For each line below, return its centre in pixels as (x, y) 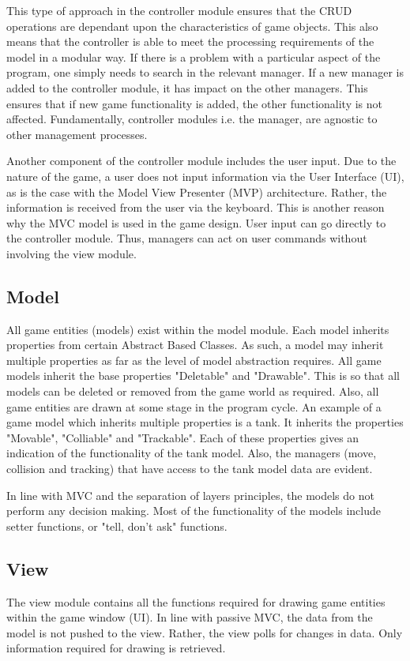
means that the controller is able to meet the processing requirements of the (190, 41)
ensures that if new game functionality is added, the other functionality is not (195, 103)
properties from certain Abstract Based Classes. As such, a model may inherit (195, 345)
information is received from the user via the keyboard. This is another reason (196, 207)
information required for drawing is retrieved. (116, 648)
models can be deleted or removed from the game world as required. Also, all (193, 391)
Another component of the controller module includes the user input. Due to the (201, 161)
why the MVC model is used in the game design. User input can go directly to (196, 222)
